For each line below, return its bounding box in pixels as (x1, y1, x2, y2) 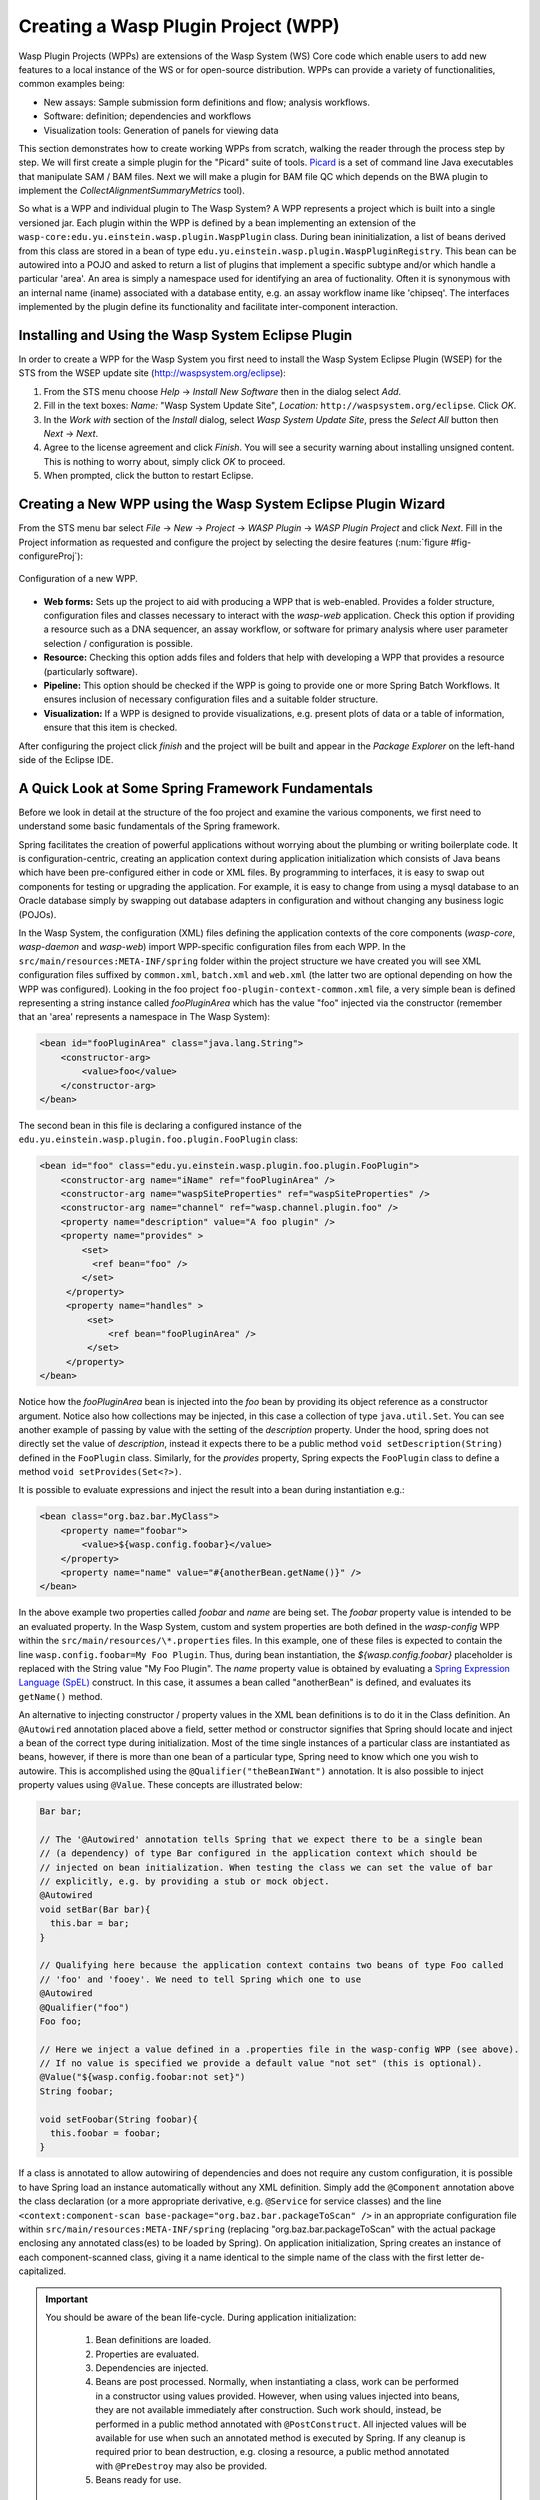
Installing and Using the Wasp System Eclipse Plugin (18, 327, 353, 344)
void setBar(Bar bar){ (39, 1903, 151, 1915)
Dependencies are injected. (95, 2362, 209, 2374)
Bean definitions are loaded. (95, 2334, 212, 2346)
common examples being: (18, 78, 125, 90)
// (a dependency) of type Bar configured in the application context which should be (39, 1848, 478, 1859)
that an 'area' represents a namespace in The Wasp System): (18, 1011, 270, 1023)
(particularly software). (43, 665, 139, 677)
